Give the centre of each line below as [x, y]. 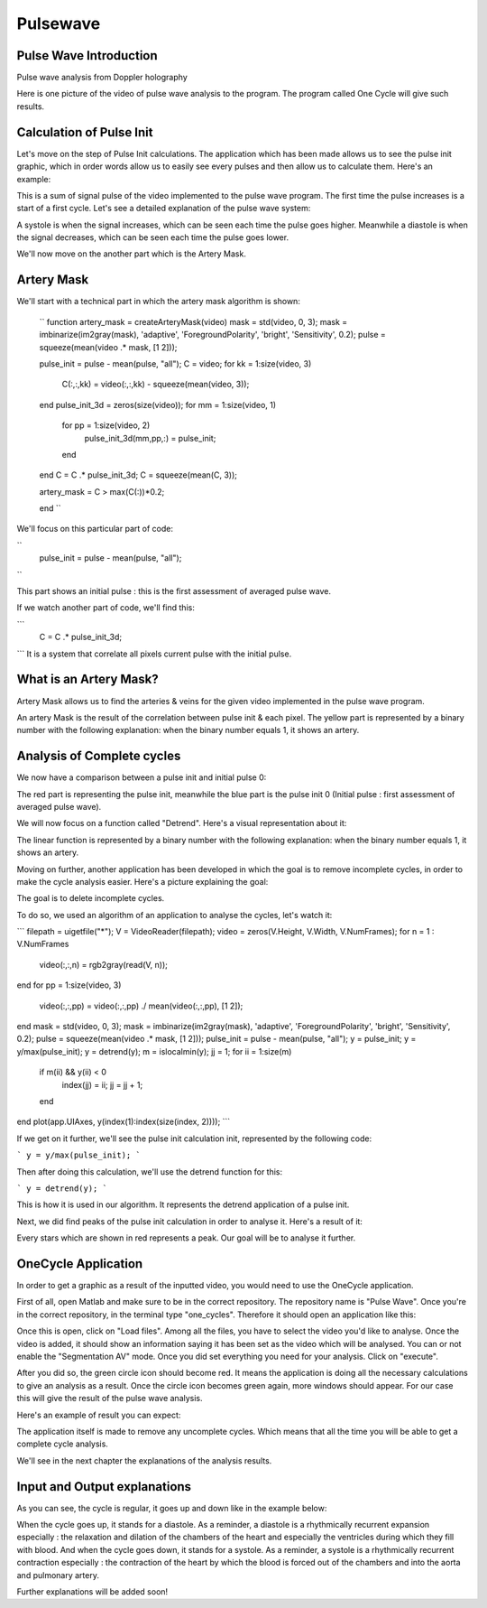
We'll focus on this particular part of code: [95, 529]
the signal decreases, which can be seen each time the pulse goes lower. [152, 237]
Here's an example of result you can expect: [99, 1415]
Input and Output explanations [104, 1487]
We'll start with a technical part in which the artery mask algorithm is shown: [159, 302]
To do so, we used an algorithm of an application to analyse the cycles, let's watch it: [175, 915]
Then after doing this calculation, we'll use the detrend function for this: [150, 1171]
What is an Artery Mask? [87, 679]
